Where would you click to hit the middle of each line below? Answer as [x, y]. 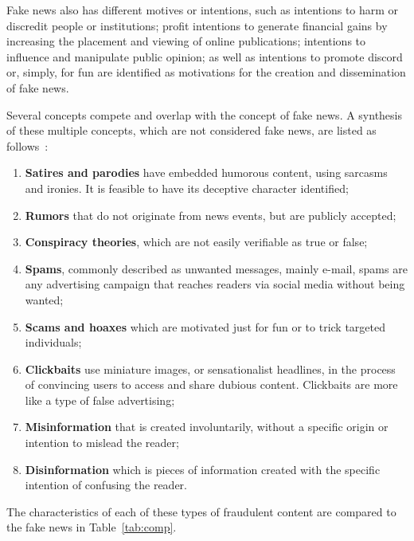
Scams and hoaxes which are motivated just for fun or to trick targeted [205, 326]
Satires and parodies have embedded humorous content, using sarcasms [206, 172]
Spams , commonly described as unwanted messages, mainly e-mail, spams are [216, 268]
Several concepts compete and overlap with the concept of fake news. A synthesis [205, 114]
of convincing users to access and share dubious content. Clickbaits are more [211, 384]
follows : [27, 145]
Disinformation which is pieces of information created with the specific [203, 469]
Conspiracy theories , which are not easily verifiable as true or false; [196, 242]
